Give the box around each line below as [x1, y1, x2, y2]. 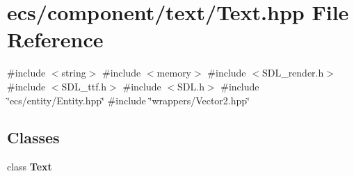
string [61, 65, 86, 80]
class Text [7, 159, 52, 174]
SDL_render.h [262, 65, 324, 80]
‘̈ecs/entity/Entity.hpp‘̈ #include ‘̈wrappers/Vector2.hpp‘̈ [7, 93, 250, 107]
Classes [7, 127, 60, 148]
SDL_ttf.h [61, 79, 107, 93]
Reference [7, 25, 104, 54]
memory [156, 65, 192, 80]
